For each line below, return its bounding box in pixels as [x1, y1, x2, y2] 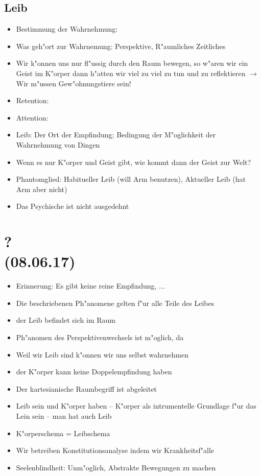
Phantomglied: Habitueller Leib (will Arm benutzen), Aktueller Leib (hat [16, 174, 246, 184]
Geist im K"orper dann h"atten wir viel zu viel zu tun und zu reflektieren [16, 67, 246, 78]
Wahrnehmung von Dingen [16, 139, 100, 150]
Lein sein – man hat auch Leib [16, 410, 112, 421]
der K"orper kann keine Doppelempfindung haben [16, 366, 172, 377]
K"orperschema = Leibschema [16, 427, 110, 438]
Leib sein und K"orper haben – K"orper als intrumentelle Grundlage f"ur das [16, 400, 256, 411]
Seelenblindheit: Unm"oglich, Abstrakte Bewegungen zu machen [16, 462, 216, 472]
